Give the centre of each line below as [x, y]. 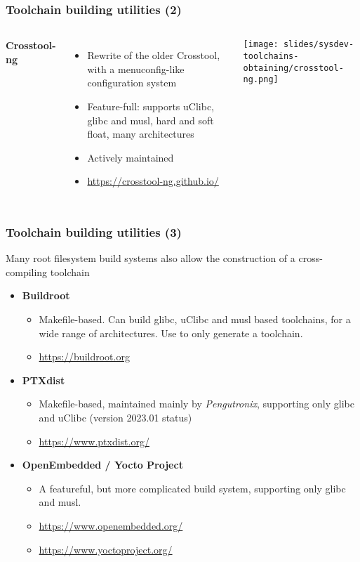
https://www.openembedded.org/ [111, 525]
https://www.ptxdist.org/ [94, 441]
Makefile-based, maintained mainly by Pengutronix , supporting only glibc [196, 404]
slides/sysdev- [319, 45]
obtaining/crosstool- [293, 68]
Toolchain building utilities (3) [94, 231]
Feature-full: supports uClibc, [151, 106]
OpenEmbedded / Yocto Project [102, 465]
